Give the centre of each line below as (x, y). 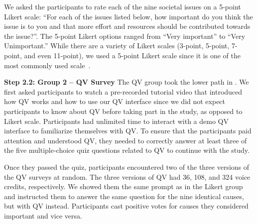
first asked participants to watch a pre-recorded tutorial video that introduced (123, 91)
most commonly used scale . (47, 65)
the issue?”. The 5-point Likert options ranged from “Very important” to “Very (125, 36)
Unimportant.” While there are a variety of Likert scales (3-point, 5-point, (117, 46)
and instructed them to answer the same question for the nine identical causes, (124, 196)
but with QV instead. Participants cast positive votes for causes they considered (126, 206)
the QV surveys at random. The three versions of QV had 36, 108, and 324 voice (127, 176)
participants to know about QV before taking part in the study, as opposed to (123, 111)
